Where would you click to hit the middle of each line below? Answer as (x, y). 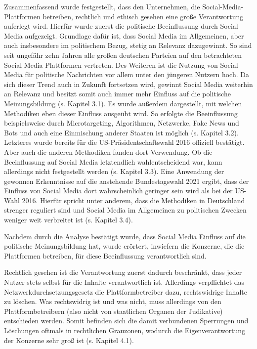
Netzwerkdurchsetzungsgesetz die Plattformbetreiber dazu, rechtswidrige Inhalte (126, 291)
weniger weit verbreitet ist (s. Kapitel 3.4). (68, 220)
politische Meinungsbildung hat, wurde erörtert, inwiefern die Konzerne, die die (124, 246)
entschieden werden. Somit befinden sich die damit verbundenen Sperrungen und (126, 321)
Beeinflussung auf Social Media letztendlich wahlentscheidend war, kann (113, 161)
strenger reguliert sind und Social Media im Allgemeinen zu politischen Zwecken (125, 210)
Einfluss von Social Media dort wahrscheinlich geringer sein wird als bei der (118, 191)
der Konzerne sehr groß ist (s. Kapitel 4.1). (69, 340)
